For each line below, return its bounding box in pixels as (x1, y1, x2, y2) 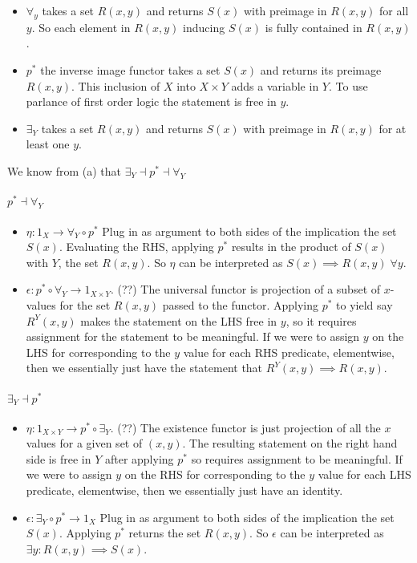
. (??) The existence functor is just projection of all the (110, 419, 381, 435)
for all (379, 2, 409, 18)
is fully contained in (265, 18, 362, 35)
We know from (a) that (7, 162, 121, 179)
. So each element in (31, 18, 131, 35)
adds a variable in (231, 77, 319, 94)
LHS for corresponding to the (26, 343, 171, 360)
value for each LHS (318, 466, 411, 483)
